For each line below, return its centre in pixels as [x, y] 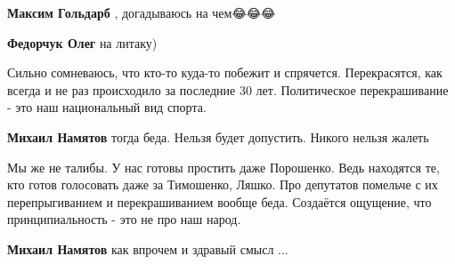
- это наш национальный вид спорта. [107, 107]
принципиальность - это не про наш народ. [124, 219]
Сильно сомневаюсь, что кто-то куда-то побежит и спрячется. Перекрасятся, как [225, 72]
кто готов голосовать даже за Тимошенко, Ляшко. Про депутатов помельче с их [223, 184]
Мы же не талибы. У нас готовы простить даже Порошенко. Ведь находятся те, [223, 167]
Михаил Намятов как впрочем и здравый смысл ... [148, 248]
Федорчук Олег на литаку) [82, 42]
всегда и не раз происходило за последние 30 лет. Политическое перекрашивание [228, 89]
